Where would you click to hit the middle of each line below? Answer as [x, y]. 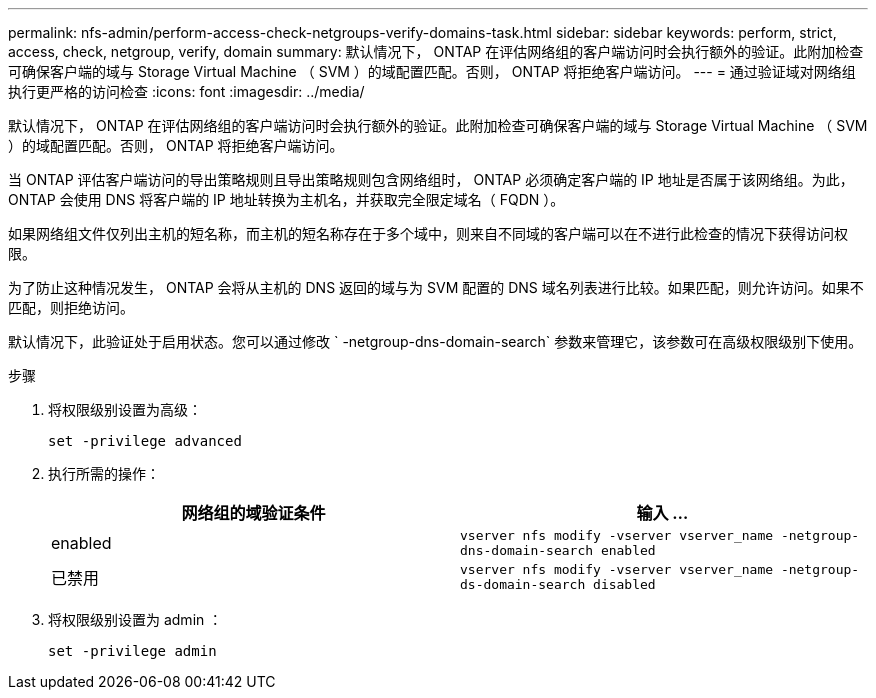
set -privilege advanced [145, 441]
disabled [624, 584]
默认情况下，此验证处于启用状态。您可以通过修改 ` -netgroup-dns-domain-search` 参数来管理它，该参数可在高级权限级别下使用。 [435, 341]
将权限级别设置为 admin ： [135, 619]
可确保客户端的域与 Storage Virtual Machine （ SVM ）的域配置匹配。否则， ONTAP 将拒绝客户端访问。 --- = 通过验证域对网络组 [432, 71]
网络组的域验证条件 [253, 513]
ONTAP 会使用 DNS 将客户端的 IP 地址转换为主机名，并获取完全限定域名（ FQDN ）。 [286, 199]
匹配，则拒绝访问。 [71, 307]
